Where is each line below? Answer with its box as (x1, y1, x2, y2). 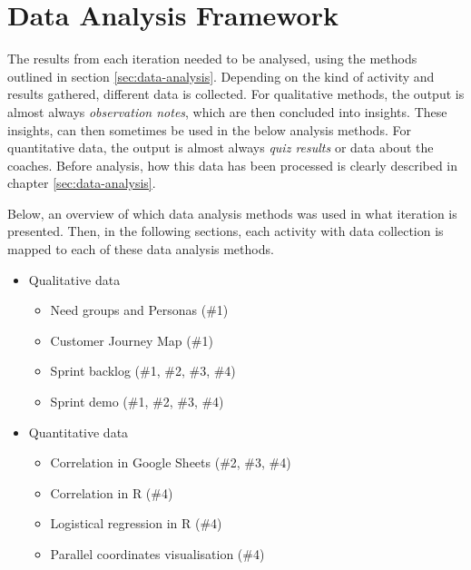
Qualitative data (28, 270, 121, 289)
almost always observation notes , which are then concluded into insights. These (7, 102, 447, 121)
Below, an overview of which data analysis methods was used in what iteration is (7, 203, 457, 222)
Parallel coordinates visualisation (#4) (50, 545, 265, 563)
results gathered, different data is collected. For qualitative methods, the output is (7, 84, 465, 103)
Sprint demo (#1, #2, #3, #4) (50, 392, 224, 411)
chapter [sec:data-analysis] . (7, 173, 156, 192)
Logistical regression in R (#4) (50, 514, 222, 533)
